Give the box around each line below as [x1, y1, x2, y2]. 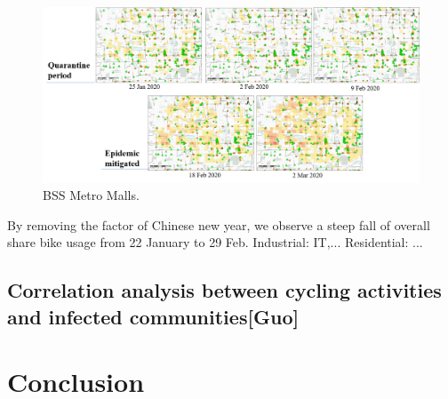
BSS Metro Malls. [43, 186, 140, 204]
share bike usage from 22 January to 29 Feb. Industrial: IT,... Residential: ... [7, 233, 423, 251]
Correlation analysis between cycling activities [7, 276, 442, 304]
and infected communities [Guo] [7, 302, 300, 330]
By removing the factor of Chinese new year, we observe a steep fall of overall [7, 215, 430, 234]
